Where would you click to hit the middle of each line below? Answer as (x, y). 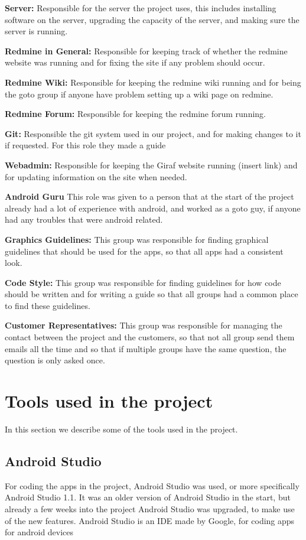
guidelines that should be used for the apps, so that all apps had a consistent (144, 251)
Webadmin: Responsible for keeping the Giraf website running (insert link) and (151, 165)
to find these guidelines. (48, 305)
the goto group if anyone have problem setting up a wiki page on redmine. (139, 94)
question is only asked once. (55, 360)
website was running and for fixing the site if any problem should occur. (135, 62)
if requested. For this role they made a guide (85, 145)
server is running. (36, 31)
